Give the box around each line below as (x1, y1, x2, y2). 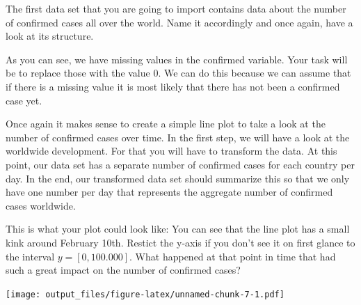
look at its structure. (6, 29, 94, 43)
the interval (6, 249, 55, 263)
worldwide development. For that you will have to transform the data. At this (6, 143, 337, 158)
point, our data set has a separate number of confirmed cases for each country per (6, 157, 355, 171)
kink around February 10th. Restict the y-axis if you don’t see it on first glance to (6, 235, 355, 249)
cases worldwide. (6, 198, 76, 212)
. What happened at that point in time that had (129, 249, 336, 263)
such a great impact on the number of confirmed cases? (6, 263, 241, 277)
